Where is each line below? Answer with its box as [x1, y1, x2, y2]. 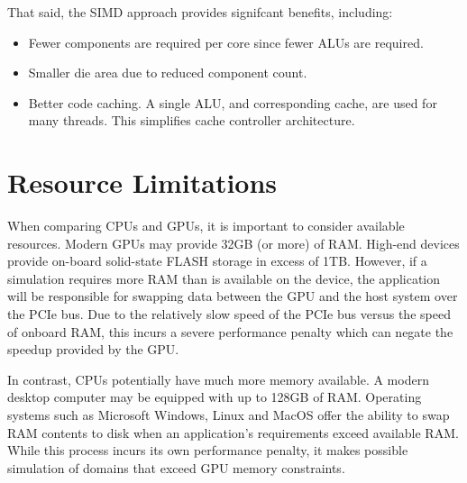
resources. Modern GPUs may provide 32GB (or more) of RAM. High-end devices [7, 233, 460, 252]
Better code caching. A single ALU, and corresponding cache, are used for [28, 93, 437, 112]
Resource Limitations [7, 164, 278, 201]
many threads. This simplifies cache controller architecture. [28, 111, 355, 130]
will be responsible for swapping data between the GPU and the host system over [7, 287, 458, 305]
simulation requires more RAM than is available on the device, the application [7, 269, 441, 287]
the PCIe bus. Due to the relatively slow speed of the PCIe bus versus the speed [7, 305, 451, 324]
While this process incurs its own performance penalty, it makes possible [7, 441, 408, 460]
